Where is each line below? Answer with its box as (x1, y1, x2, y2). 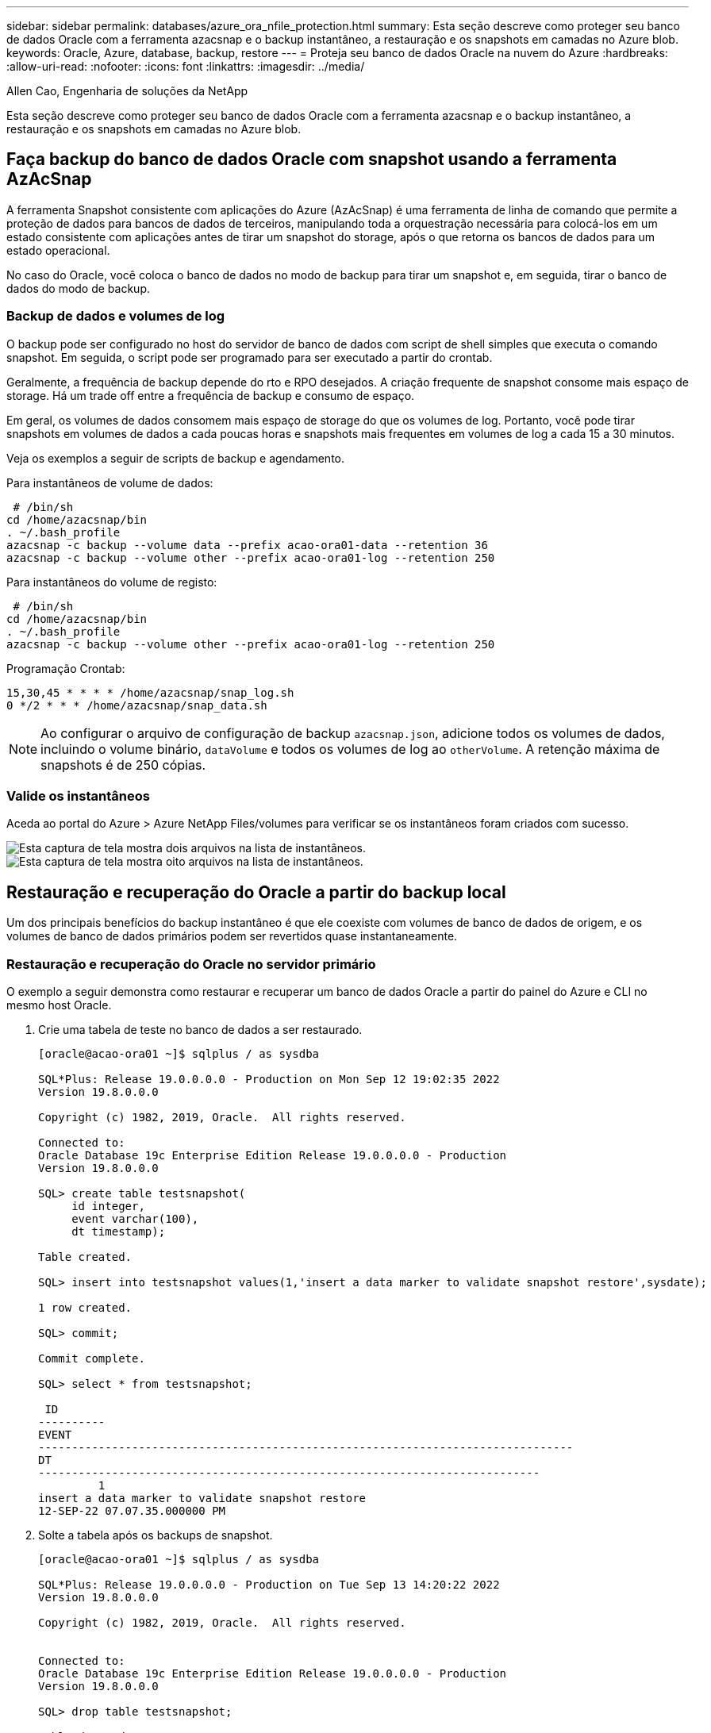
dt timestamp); (71, 1224, 166, 1238)
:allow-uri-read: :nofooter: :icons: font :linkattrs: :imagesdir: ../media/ (6, 60, 365, 73)
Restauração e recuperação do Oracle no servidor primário (6, 955, 376, 972)
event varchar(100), (71, 1212, 199, 1225)
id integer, (71, 1199, 145, 1212)
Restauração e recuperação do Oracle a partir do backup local (6, 882, 506, 902)
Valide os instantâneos (6, 787, 150, 804)
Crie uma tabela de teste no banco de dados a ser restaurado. (38, 1022, 363, 1036)
